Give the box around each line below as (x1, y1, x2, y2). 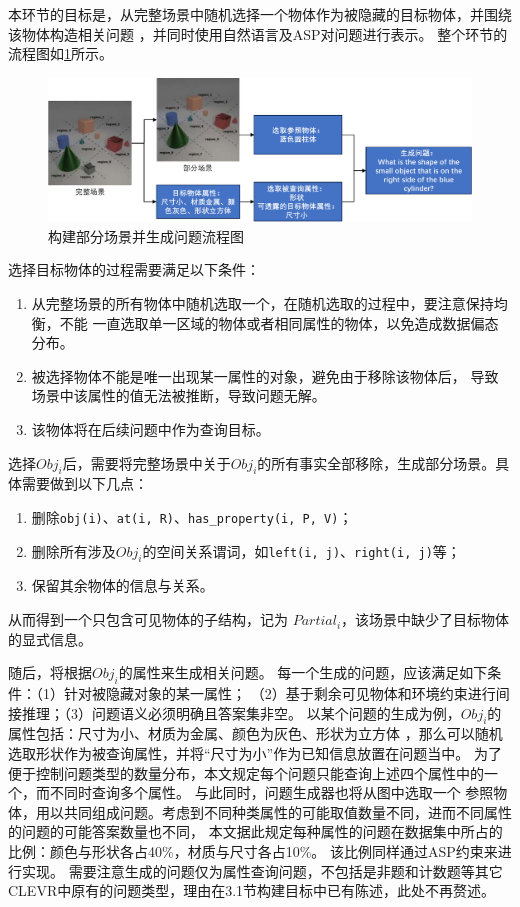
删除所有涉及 (31, 540, 116, 561)
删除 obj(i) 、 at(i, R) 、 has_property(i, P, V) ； (31, 507, 353, 528)
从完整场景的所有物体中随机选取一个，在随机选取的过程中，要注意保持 (31, 293, 494, 314)
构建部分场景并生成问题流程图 (48, 225, 244, 246)
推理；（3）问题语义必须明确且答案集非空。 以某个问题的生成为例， (21, 702, 461, 723)
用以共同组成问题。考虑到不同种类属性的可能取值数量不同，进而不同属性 (35, 801, 512, 822)
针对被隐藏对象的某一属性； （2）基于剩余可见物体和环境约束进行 (63, 683, 496, 704)
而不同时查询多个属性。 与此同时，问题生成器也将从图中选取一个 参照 (35, 782, 494, 803)
